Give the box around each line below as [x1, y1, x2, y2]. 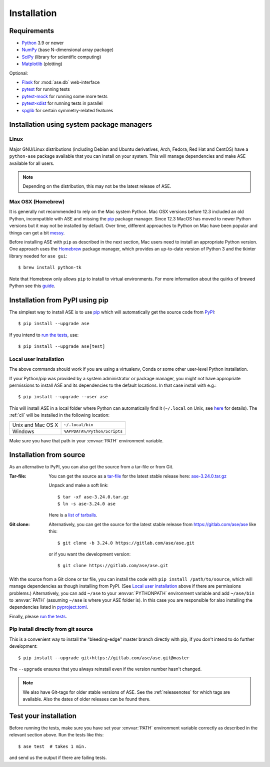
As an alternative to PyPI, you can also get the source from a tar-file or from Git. [9, 464, 173, 470]
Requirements [9, 27, 54, 35]
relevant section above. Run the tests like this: [9, 732, 104, 738]
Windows [12, 428, 34, 435]
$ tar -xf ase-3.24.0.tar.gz [57, 494, 129, 499]
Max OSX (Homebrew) [9, 198, 65, 205]
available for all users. [9, 160, 54, 166]
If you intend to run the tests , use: [9, 332, 79, 338]
